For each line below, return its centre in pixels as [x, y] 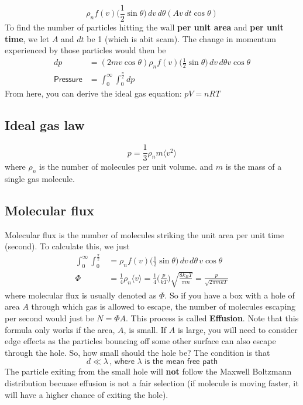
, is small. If [145, 329]
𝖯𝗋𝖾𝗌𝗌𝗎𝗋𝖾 [68, 79]
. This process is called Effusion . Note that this [212, 318]
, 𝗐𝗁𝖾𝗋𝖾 [122, 362]
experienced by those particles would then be [85, 50]
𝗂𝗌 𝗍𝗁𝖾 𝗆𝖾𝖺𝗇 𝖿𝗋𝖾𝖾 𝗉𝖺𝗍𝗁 [181, 362]
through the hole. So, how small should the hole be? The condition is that [137, 352]
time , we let [27, 38]
